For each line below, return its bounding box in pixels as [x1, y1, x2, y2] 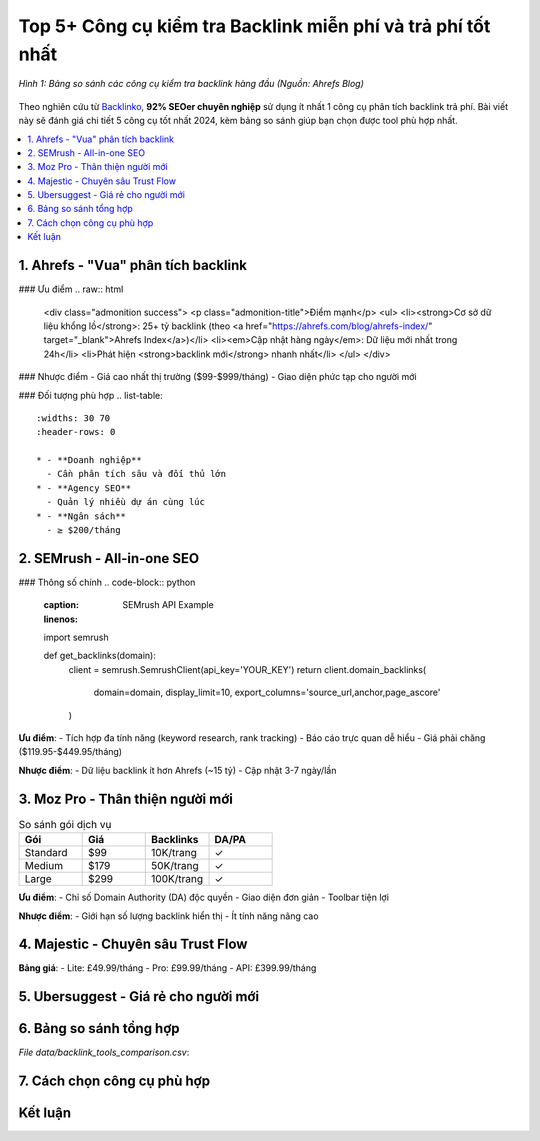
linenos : [43, 613, 79, 625]
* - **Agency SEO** [36, 482, 132, 494]
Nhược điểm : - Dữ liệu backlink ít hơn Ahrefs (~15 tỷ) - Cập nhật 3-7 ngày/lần [18, 764, 337, 776]
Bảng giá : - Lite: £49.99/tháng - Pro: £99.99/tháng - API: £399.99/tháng [18, 962, 317, 974]
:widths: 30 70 [36, 412, 111, 424]
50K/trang [151, 859, 199, 873]
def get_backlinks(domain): [43, 650, 157, 662]
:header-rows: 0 [36, 426, 116, 438]
